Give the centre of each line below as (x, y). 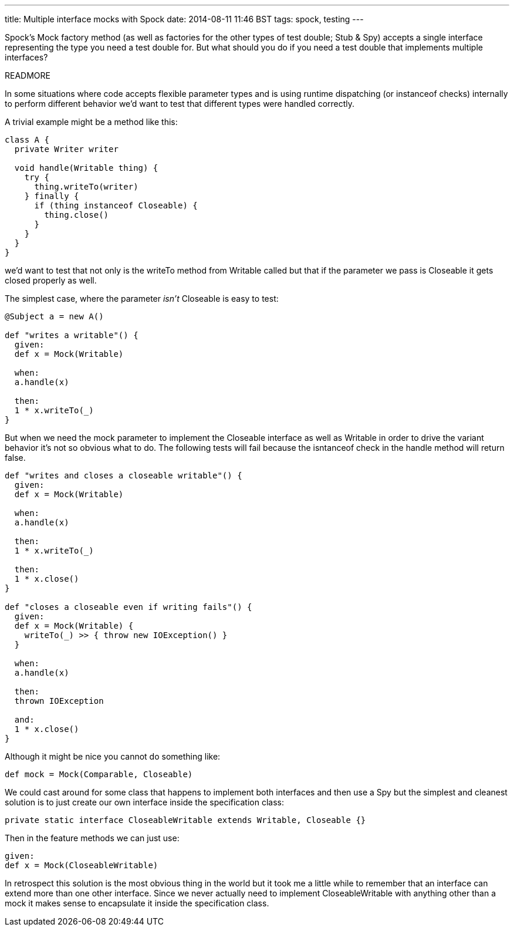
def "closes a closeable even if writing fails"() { (128, 607)
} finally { (52, 196)
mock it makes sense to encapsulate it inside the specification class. (137, 903)
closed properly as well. (51, 280)
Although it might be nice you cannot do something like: (113, 756)
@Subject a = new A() (54, 316)
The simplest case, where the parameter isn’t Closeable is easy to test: (142, 298)
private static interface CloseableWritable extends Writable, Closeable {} (185, 820)
